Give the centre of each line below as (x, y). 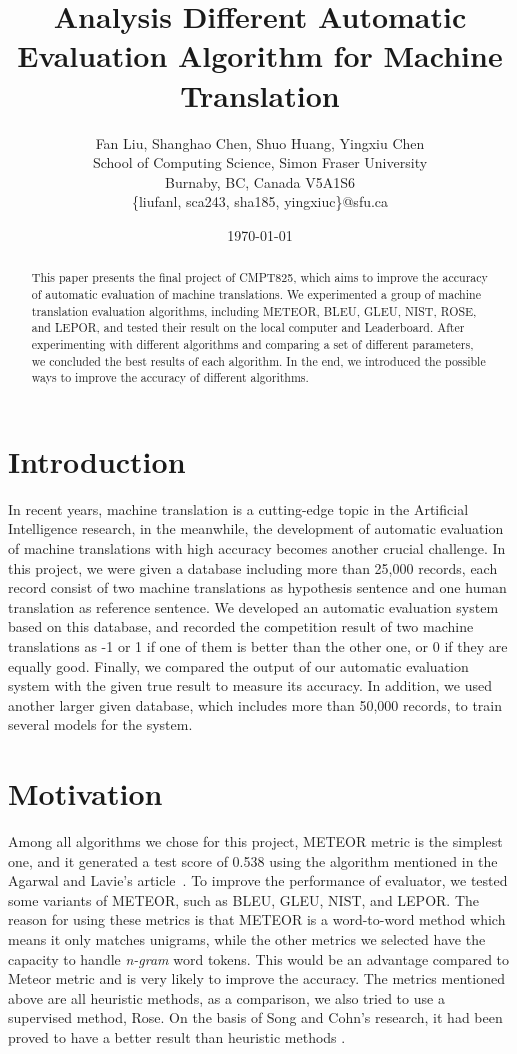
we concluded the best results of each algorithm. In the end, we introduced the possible (258, 360)
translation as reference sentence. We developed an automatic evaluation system (253, 606)
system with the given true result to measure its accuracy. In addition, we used (250, 685)
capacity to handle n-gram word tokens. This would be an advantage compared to (259, 958)
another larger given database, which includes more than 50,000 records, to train (255, 704)
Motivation (85, 793)
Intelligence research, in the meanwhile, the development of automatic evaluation (256, 528)
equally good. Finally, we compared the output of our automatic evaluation (238, 665)
